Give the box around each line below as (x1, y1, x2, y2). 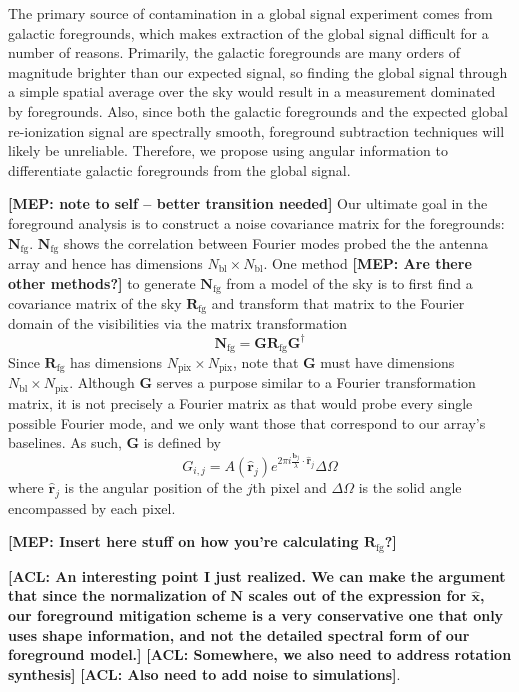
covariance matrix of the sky (8, 293, 182, 314)
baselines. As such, (8, 432, 122, 453)
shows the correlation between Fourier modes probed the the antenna (63, 232, 488, 253)
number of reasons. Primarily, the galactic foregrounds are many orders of (8, 42, 460, 63)
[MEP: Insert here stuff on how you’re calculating (8, 531, 359, 552)
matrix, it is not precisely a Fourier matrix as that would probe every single (8, 392, 473, 413)
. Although (69, 372, 135, 393)
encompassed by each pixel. (8, 497, 176, 518)
